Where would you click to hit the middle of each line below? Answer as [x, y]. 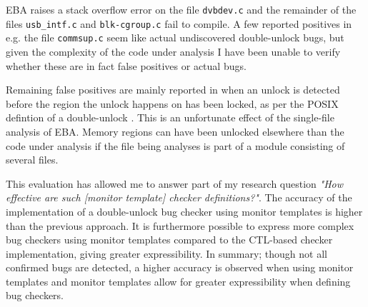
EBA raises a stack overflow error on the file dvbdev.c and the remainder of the [181, 9]
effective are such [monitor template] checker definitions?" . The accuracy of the [179, 197]
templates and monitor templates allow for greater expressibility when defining [178, 281]
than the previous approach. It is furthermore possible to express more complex [180, 225]
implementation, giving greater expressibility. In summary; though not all [166, 253]
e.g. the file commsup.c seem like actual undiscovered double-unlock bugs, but [175, 37]
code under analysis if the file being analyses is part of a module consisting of [175, 145]
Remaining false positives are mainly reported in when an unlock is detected [173, 90]
